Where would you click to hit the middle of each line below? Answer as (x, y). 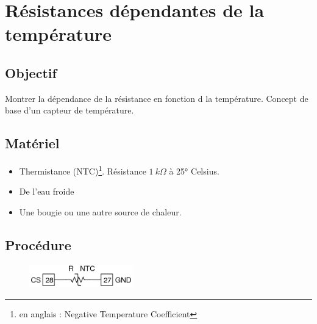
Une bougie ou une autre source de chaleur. (100, 212)
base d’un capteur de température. (69, 110)
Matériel (32, 143)
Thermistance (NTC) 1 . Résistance (83, 170)
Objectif (31, 72)
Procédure (38, 244)
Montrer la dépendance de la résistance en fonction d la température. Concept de (157, 98)
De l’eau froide (47, 191)
